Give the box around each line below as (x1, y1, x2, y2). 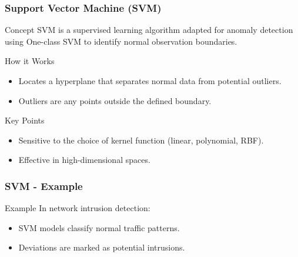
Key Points (5, 114, 45, 126)
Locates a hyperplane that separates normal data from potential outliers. (18, 75, 282, 86)
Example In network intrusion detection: (5, 202, 150, 214)
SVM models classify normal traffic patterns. (18, 221, 180, 233)
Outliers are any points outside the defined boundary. (18, 94, 212, 106)
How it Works (5, 55, 55, 67)
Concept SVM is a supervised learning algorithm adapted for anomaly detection (5, 24, 293, 36)
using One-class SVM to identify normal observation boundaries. (5, 35, 237, 47)
